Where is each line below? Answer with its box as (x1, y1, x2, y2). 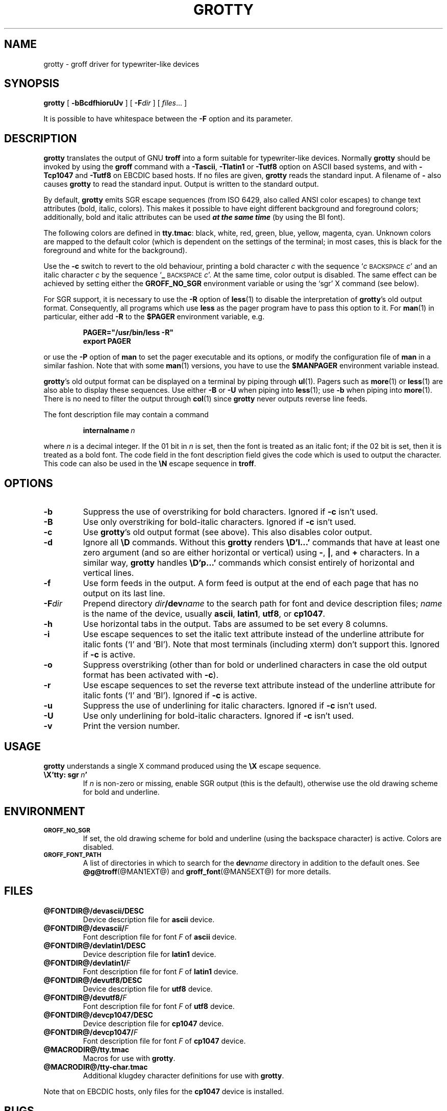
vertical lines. (83, 568, 134, 578)
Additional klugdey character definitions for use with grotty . (83, 1071, 284, 1080)
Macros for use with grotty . (83, 1053, 176, 1063)
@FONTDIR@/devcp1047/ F (43, 1027, 138, 1037)
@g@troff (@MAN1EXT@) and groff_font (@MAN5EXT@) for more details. (83, 867, 331, 876)
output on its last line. (83, 588, 165, 599)
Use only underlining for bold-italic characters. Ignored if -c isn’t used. (83, 711, 354, 721)
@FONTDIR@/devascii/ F (43, 923, 129, 932)
